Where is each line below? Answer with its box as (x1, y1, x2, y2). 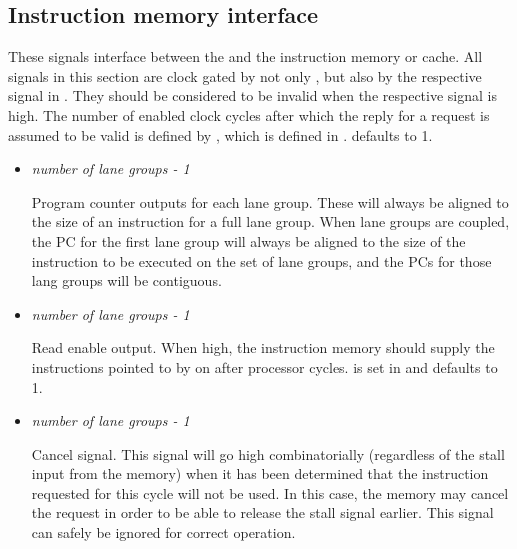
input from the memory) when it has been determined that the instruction (31, 463, 489, 484)
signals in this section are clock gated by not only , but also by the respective (8, 65, 482, 86)
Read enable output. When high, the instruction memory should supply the (31, 337, 495, 358)
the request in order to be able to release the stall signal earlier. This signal (31, 502, 494, 523)
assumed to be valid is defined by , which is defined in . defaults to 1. (8, 124, 433, 145)
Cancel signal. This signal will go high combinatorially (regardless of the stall (31, 443, 505, 464)
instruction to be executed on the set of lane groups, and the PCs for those (31, 250, 492, 271)
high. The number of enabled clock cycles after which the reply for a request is (8, 104, 490, 125)
